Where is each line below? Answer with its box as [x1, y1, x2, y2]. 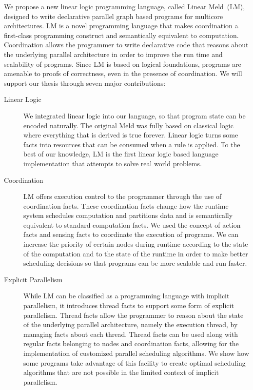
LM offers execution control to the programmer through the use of [23, 191, 222, 201]
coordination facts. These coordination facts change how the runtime [23, 200, 229, 211]
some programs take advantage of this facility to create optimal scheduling [23, 357, 246, 368]
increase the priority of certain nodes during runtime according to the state [23, 239, 248, 249]
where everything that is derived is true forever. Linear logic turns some [23, 130, 238, 140]
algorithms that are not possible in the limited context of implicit [23, 367, 219, 377]
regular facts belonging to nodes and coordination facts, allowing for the [23, 338, 239, 349]
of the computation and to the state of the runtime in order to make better [23, 248, 248, 258]
